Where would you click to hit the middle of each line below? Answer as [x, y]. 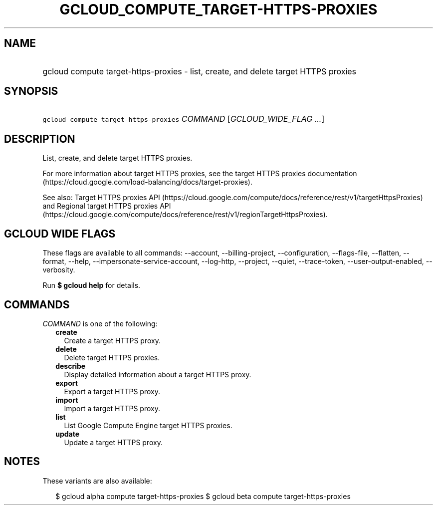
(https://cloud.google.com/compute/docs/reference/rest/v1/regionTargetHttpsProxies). [185, 215]
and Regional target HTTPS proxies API [107, 206]
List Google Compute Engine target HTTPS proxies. [148, 425]
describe [71, 366]
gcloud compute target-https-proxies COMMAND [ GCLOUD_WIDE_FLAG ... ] [184, 119]
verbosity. [59, 270]
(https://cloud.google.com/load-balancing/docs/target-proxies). [147, 182]
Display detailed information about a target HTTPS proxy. [158, 374]
